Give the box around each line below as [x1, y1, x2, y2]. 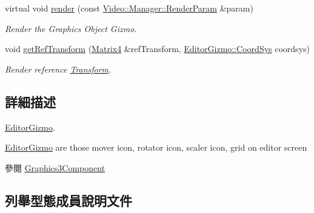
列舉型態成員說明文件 [5, 191, 132, 209]
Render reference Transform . [5, 62, 112, 75]
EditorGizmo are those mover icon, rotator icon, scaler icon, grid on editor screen [5, 141, 307, 154]
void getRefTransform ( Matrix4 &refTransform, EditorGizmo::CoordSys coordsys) [5, 42, 310, 55]
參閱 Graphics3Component [5, 161, 105, 174]
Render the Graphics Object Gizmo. [5, 22, 137, 34]
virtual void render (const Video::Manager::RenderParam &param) [5, 2, 253, 14]
